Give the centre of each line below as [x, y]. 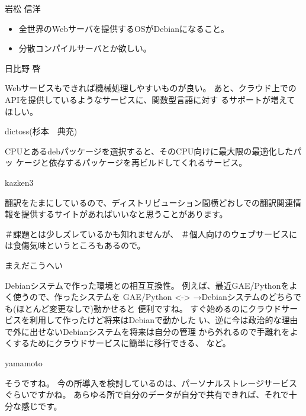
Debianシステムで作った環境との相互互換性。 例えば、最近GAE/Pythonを [147, 285]
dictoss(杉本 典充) [41, 131]
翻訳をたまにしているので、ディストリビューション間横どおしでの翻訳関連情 [153, 202]
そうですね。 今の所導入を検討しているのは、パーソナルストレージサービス [151, 383]
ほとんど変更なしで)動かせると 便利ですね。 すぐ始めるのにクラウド [149, 308]
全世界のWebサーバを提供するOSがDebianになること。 [124, 28]
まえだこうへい [34, 265]
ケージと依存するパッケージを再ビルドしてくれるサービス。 [131, 162]
